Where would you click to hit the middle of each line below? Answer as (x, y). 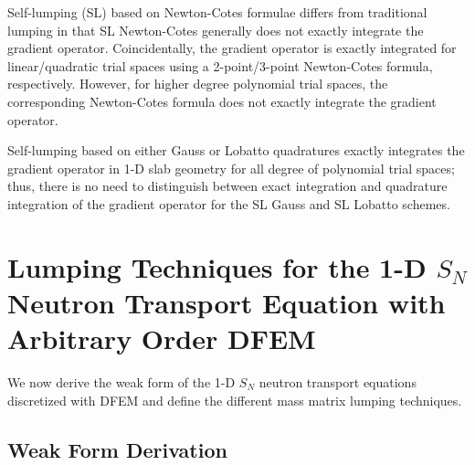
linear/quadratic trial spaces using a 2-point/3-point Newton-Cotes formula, (220, 65)
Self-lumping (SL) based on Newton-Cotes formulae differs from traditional (217, 12)
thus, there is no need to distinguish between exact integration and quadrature (227, 186)
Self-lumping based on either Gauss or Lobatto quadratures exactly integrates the (236, 150)
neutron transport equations (338, 382)
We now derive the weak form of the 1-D (121, 382)
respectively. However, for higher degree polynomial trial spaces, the (198, 84)
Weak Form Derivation (117, 449)
